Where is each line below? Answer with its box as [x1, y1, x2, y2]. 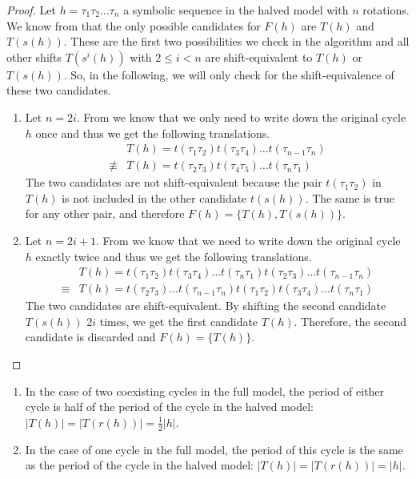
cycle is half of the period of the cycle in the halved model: [25, 398, 314, 415]
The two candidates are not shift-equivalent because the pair [25, 174, 322, 191]
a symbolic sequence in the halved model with [123, 2, 349, 18]
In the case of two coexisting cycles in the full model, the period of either [25, 382, 385, 399]
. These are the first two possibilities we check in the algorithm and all [63, 33, 410, 50]
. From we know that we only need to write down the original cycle [76, 108, 406, 125]
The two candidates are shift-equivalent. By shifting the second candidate [25, 297, 386, 314]
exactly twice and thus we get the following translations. [35, 248, 312, 264]
